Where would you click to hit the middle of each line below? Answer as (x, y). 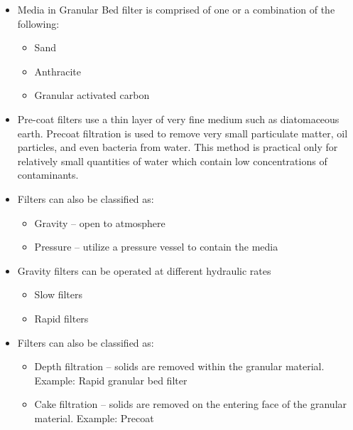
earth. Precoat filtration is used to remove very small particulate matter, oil (183, 133)
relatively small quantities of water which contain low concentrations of (172, 161)
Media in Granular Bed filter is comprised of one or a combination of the (176, 9)
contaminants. (48, 175)
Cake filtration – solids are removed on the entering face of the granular (191, 404)
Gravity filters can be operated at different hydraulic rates (144, 270)
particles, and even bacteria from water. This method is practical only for (178, 147)
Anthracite (58, 71)
